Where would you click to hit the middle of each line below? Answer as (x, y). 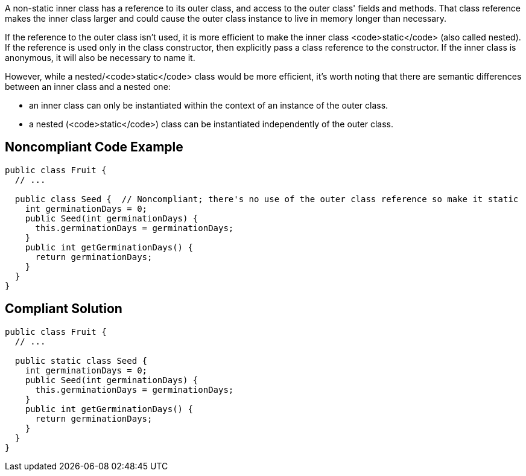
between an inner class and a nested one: (88, 87)
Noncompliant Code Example (94, 147)
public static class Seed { (81, 360)
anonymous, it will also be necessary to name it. (100, 58)
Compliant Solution (64, 309)
